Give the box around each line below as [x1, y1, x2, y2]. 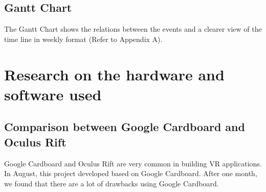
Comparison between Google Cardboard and [4, 119, 245, 135]
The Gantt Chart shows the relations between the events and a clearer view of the [4, 24, 262, 34]
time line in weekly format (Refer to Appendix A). [4, 33, 163, 44]
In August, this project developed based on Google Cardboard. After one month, [4, 168, 257, 179]
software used [4, 83, 102, 104]
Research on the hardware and [4, 63, 225, 84]
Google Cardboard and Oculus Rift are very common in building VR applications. [4, 158, 262, 168]
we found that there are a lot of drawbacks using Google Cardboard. [4, 178, 219, 188]
